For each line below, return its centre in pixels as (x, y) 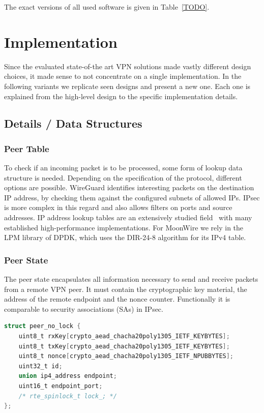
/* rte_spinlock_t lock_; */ (68, 396)
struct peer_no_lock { (42, 326)
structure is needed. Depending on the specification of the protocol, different (123, 177)
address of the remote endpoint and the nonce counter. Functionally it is (117, 299)
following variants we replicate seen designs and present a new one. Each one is (127, 86)
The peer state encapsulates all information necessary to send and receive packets (131, 279)
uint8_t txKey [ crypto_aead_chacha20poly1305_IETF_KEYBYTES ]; (124, 346)
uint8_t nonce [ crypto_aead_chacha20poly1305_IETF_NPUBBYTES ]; (126, 356)
